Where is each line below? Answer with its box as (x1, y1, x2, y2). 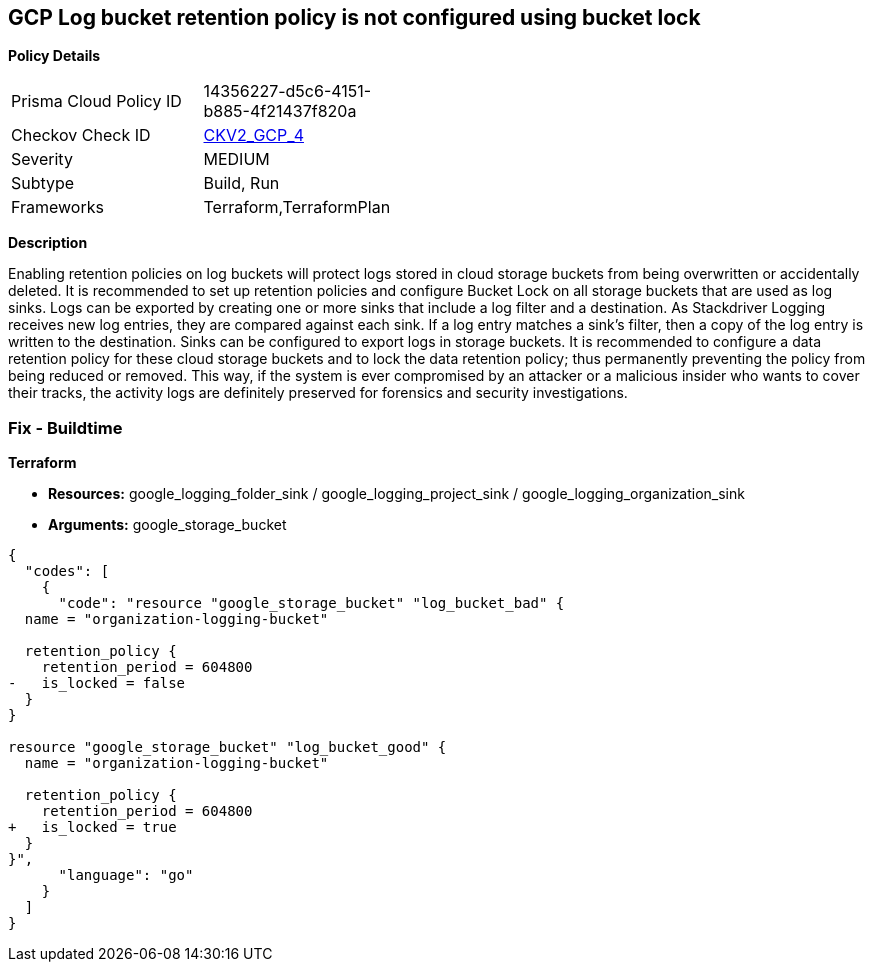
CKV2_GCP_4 (203, 125, 304, 146)
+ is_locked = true (8, 819, 177, 836)
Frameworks (11, 197, 104, 218)
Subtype (11, 173, 75, 194)
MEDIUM (203, 149, 270, 170)
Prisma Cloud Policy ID (11, 91, 182, 112)
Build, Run (203, 173, 280, 194)
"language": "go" (58, 867, 194, 884)
